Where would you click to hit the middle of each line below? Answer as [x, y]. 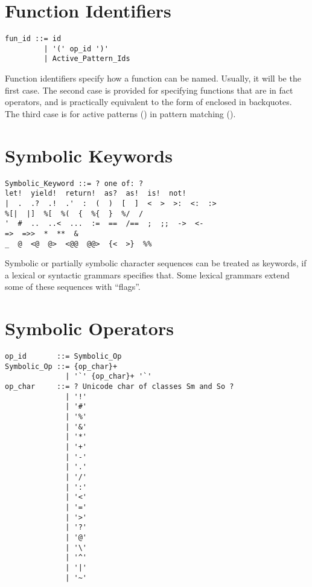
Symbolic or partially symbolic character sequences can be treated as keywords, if [156, 263]
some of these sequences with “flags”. [73, 287]
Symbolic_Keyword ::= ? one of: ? [74, 183]
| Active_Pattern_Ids [87, 59]
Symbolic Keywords [89, 155]
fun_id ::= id [33, 39]
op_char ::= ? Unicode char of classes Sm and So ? [119, 387]
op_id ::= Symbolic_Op [63, 357]
